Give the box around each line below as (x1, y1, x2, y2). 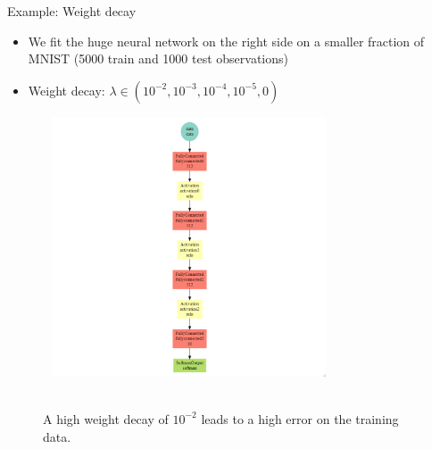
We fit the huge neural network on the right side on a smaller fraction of (28, 31, 425, 50)
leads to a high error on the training (201, 409, 399, 428)
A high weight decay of (43, 409, 169, 428)
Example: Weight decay (7, 2, 137, 20)
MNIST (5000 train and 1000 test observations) (28, 49, 288, 68)
